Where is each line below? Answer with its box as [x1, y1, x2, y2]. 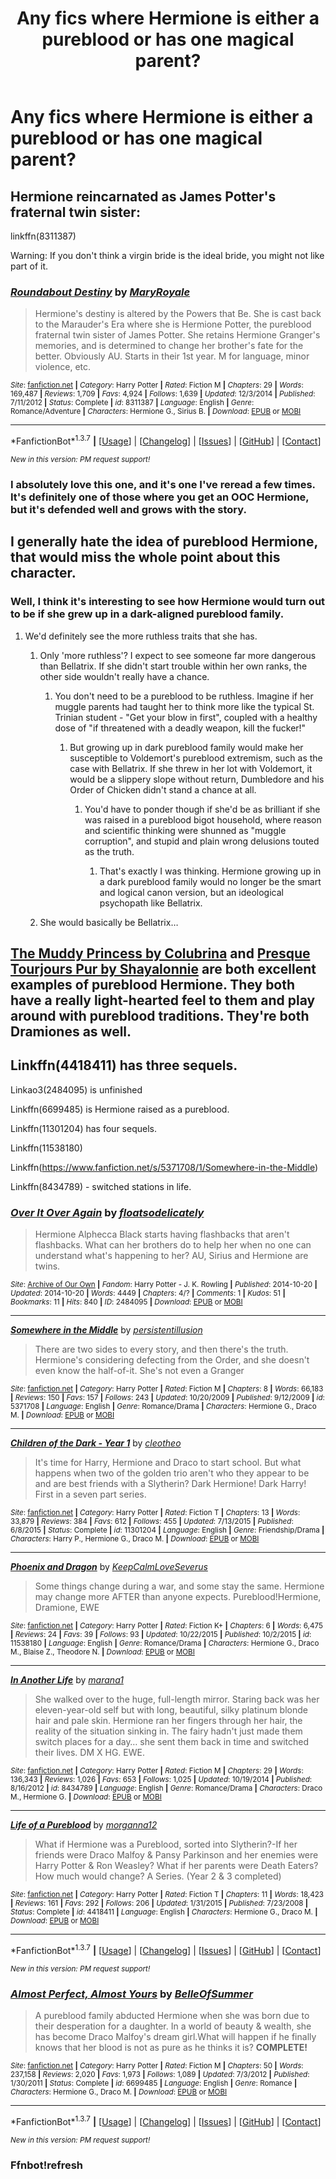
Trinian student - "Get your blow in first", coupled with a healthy [54, 711, 318, 723]
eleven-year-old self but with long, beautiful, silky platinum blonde [34, 1704, 308, 1716]
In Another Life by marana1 [10, 1674, 124, 1686]
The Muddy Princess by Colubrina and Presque [10, 945, 311, 962]
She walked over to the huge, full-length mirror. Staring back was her [34, 1693, 320, 1706]
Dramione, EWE [34, 1602, 100, 1614]
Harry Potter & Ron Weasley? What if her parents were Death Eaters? [34, 1860, 319, 1872]
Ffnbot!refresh [10, 2158, 84, 2172]
